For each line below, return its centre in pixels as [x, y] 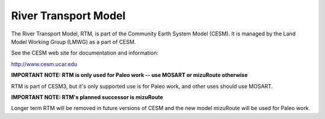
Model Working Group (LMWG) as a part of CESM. [73, 41]
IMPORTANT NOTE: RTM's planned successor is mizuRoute [87, 97]
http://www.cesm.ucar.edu [44, 64]
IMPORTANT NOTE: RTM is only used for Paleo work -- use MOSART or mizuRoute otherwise [129, 75]
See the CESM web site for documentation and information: [85, 53]
